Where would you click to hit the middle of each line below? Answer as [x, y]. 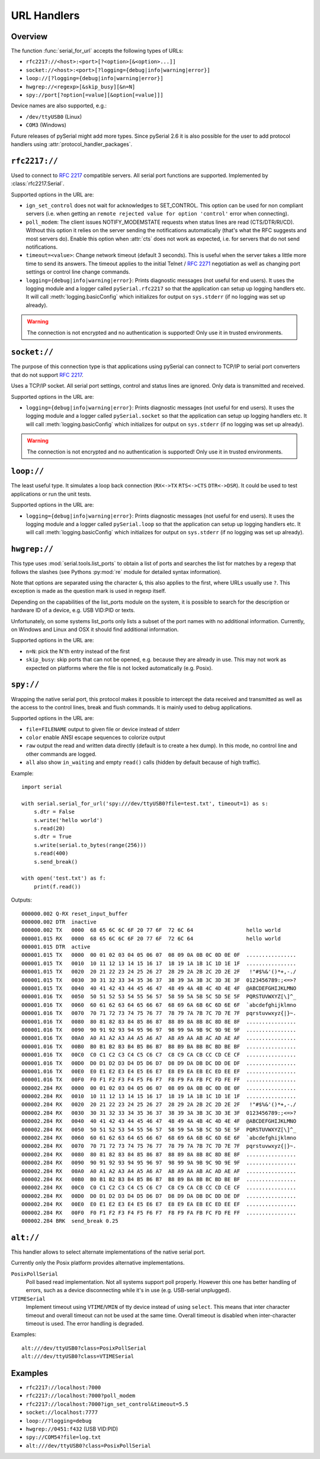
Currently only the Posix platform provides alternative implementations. [98, 1263]
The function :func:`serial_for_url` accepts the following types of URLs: [97, 51]
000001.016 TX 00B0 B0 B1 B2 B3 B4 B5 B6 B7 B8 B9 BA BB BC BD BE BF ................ [159, 1046]
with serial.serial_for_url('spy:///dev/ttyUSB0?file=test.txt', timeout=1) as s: [145, 803]
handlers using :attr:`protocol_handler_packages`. [72, 144]
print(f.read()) [57, 886]
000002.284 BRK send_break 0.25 [70, 1221]
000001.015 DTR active [56, 947]
